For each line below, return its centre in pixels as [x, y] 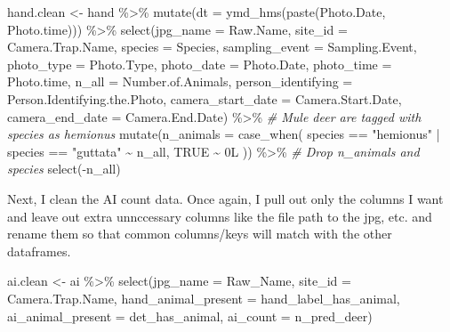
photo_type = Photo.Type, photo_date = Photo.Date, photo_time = [200, 64]
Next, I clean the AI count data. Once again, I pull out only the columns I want [225, 198]
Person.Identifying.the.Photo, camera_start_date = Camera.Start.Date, [205, 98]
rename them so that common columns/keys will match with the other [200, 234]
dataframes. [39, 251]
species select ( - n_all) [64, 169]
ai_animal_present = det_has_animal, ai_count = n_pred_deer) [190, 316]
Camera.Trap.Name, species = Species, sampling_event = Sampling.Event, [212, 47]
